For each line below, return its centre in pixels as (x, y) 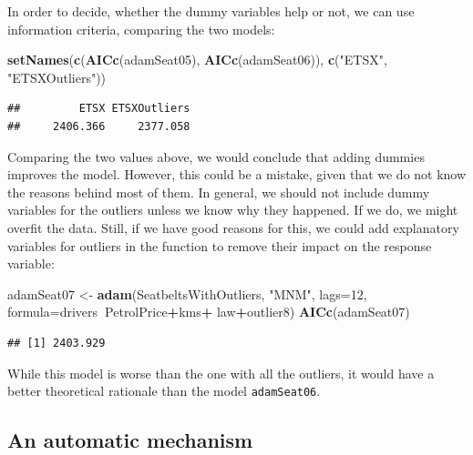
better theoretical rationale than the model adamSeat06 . (164, 391)
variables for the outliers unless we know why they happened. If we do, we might (233, 210)
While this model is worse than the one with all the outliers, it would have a (221, 373)
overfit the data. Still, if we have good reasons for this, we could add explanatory (233, 227)
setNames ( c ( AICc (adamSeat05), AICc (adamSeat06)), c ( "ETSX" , (197, 60)
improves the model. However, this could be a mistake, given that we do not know (237, 174)
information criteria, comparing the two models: (141, 29)
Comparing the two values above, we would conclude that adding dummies (216, 156)
